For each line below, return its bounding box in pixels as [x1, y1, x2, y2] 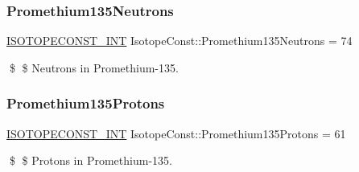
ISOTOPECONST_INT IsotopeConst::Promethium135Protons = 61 [6, 125, 346, 141]
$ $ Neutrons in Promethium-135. [9, 59, 179, 76]
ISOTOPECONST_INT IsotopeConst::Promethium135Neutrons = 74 [6, 32, 353, 49]
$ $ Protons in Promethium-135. [9, 152, 172, 169]
